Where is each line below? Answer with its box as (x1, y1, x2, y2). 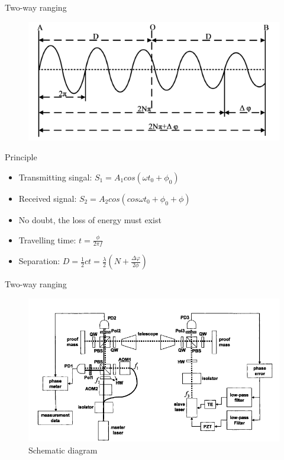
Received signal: (18, 192, 77, 204)
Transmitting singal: (18, 170, 92, 183)
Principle (5, 151, 37, 163)
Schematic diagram (28, 443, 98, 456)
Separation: (18, 255, 60, 267)
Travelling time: (18, 233, 76, 246)
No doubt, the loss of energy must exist (18, 213, 162, 226)
